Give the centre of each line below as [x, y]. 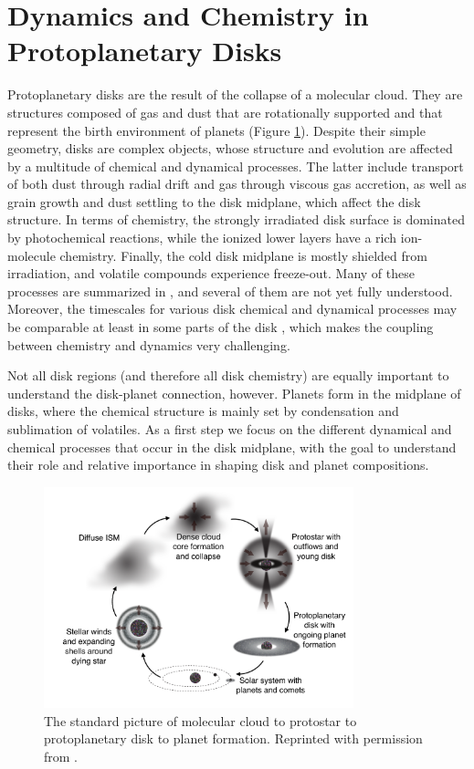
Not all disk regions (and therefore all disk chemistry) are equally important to [228, 375]
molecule [32, 255]
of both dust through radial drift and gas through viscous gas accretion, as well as [237, 184]
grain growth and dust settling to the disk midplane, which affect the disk [214, 201]
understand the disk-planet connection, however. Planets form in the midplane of [234, 393]
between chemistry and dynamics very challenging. [149, 344]
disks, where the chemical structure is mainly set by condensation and [203, 411]
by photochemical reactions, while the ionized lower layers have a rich [202, 238]
